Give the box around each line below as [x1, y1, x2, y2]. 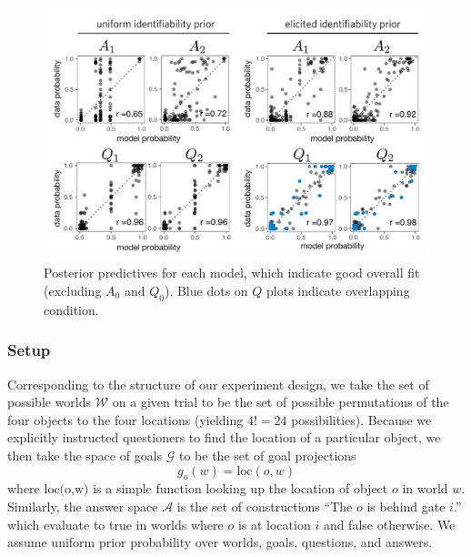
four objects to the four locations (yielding [7, 410, 244, 429]
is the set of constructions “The [176, 496, 353, 515]
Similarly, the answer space [7, 496, 158, 515]
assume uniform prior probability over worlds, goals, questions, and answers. [7, 532, 433, 552]
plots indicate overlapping [266, 281, 410, 300]
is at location [237, 514, 311, 533]
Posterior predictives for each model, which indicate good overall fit [44, 263, 420, 282]
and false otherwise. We [323, 514, 456, 533]
